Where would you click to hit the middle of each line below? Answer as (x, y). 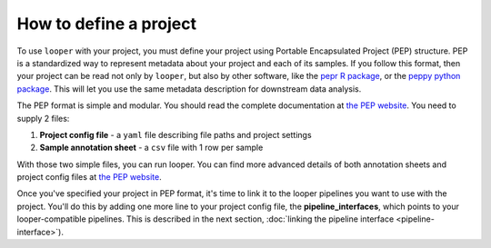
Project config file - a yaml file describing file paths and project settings (176, 134)
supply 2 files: (43, 118)
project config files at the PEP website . (90, 177)
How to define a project (107, 24)
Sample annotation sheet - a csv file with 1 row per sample (151, 148)
